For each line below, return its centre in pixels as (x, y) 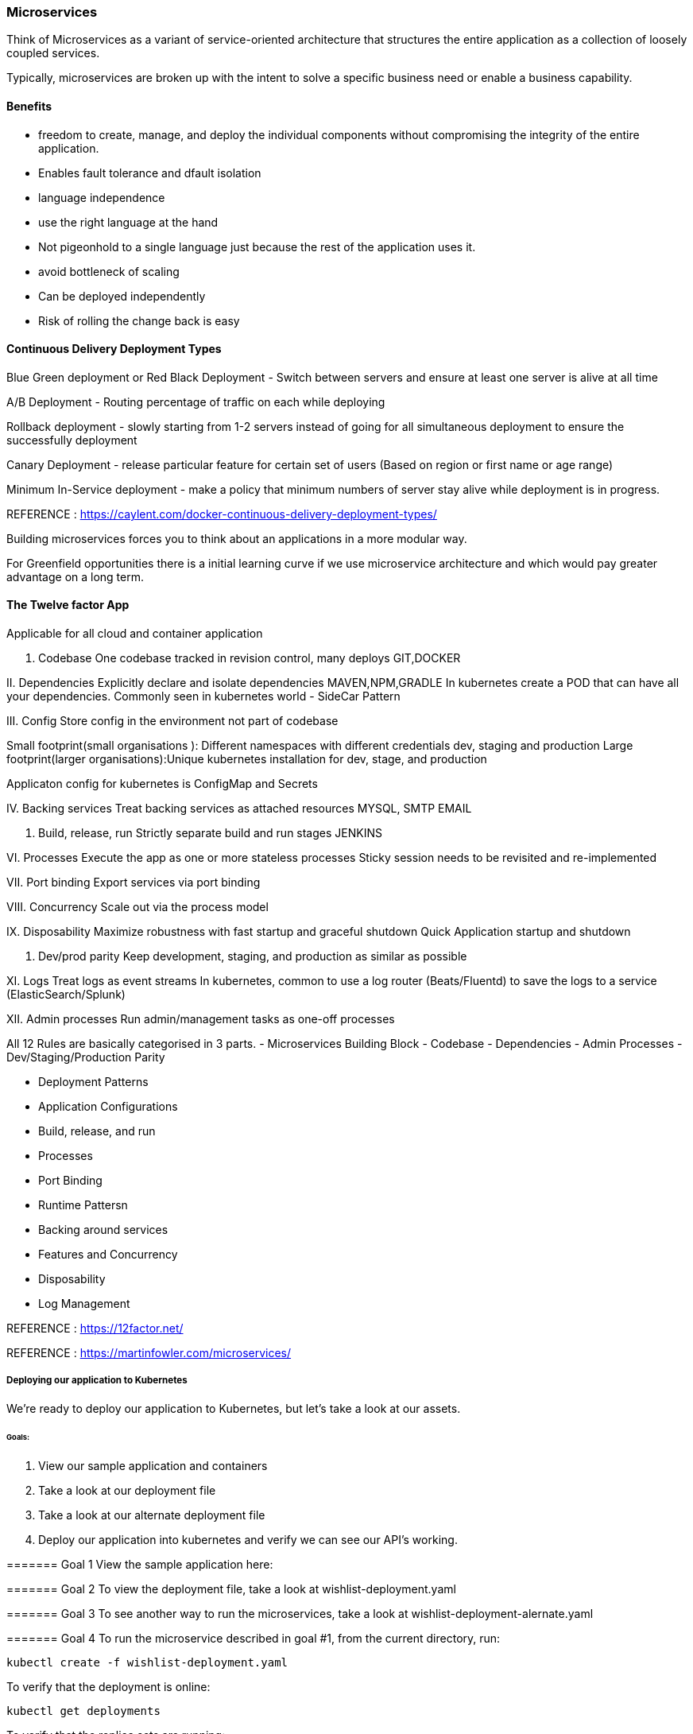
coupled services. (53, 53)
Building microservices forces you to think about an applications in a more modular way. (237, 538)
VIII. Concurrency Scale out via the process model (137, 907)
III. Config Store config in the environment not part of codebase (172, 721)
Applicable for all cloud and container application (135, 634)
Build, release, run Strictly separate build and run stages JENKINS (210, 833)
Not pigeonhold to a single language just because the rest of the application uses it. (257, 246)
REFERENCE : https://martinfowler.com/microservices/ (149, 1353)
